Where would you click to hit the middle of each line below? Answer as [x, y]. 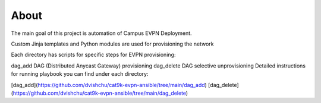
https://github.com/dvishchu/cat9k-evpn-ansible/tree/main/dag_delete [100, 93]
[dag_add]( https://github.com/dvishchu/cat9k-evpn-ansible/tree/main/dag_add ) [109, 85]
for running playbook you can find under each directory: [80, 74]
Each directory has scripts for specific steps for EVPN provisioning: [93, 55]
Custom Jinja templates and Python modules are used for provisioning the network [112, 44]
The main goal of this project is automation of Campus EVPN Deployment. [102, 33]
